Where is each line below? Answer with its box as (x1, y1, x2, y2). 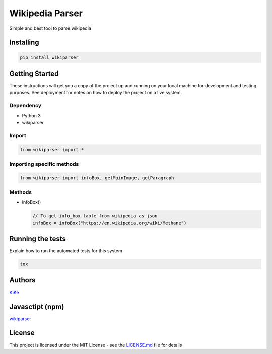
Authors (9, 276, 36, 285)
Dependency (9, 102, 42, 109)
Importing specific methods (9, 160, 79, 167)
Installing (9, 38, 40, 47)
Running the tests (9, 235, 66, 243)
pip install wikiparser (20, 54, 79, 60)
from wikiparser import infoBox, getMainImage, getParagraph (20, 175, 174, 181)
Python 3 (22, 112, 41, 118)
